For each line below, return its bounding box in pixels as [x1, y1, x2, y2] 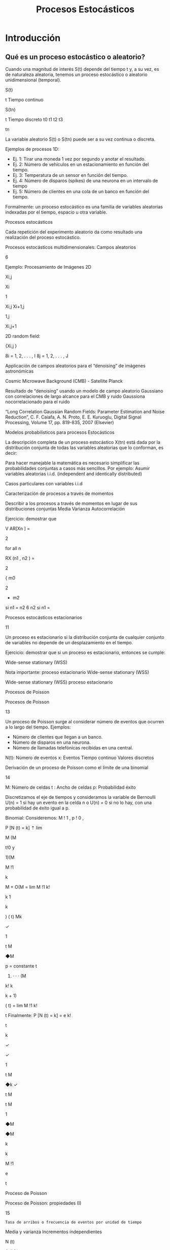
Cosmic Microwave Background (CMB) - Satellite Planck [5, 378, 123, 384]
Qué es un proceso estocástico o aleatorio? [5, 53, 146, 61]
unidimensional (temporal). [5, 77, 61, 83]
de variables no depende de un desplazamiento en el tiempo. [5, 640, 133, 645]
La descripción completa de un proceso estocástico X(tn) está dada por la [5, 439, 161, 445]
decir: [5, 450, 18, 456]
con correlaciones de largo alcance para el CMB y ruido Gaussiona [5, 394, 146, 399]
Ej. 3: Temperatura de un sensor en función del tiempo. [12, 172, 128, 178]
